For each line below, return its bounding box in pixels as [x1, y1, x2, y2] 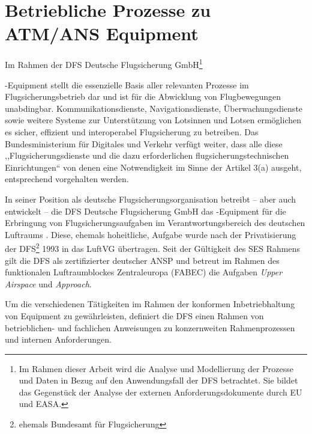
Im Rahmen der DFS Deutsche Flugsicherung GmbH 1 [5, 57, 203, 70]
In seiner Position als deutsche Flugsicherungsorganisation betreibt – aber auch [5, 192, 296, 205]
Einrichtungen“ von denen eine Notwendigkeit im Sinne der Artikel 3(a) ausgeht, [5, 160, 302, 173]
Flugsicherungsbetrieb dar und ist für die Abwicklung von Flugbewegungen [5, 90, 281, 103]
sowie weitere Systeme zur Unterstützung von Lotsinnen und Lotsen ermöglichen [5, 114, 302, 126]
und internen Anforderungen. [5, 333, 112, 346]
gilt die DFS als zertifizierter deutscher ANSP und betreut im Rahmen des [5, 254, 280, 266]
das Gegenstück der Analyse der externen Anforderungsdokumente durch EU [19, 385, 302, 398]
